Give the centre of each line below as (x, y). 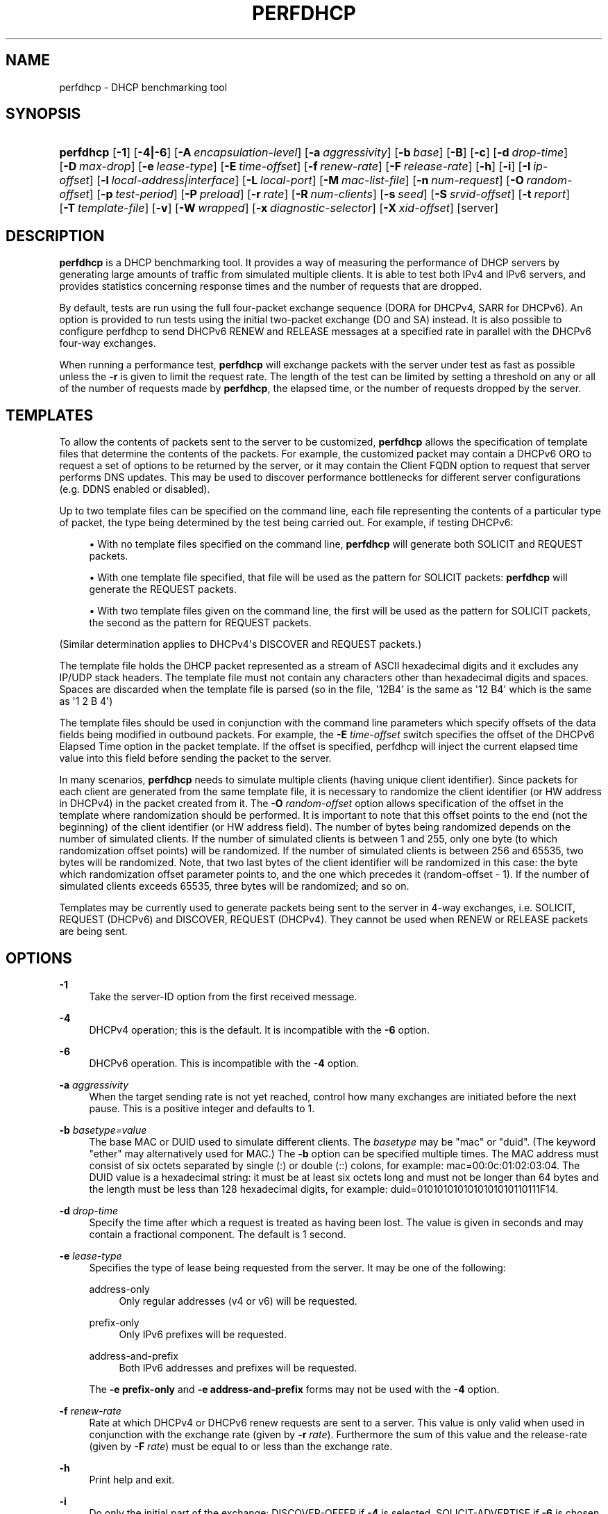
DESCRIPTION (55, 236)
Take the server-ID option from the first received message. (223, 996)
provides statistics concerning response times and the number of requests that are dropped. (271, 286)
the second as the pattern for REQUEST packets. (200, 623)
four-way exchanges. (108, 343)
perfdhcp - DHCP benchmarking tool (143, 87)
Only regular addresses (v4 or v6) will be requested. (238, 1301)
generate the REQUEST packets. (163, 589)
